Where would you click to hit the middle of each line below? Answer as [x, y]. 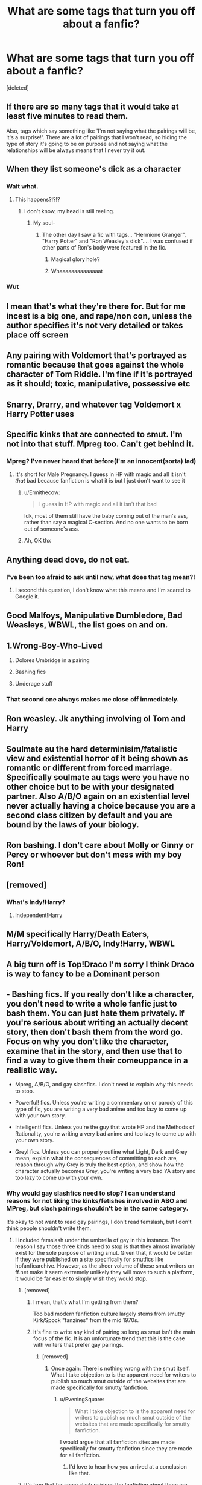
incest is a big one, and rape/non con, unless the [99, 316]
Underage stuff [34, 684]
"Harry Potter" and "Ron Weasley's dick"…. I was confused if [118, 241]
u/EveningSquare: [82, 1399]
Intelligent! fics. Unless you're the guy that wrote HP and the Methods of [105, 1127]
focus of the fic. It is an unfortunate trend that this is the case [109, 1338]
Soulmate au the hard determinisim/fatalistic [92, 749]
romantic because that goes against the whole [95, 365]
